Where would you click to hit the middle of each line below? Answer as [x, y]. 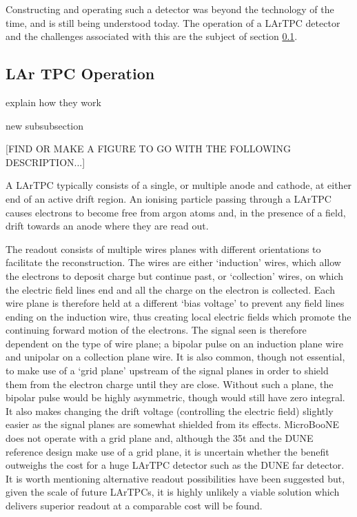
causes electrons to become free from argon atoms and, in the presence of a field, [176, 212]
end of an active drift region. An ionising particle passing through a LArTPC [169, 198]
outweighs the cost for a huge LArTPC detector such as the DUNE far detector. [175, 465]
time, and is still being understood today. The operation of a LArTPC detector [173, 22]
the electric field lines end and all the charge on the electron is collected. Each [170, 289]
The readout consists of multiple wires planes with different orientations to [163, 249]
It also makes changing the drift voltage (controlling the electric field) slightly [170, 410]
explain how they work [53, 102]
